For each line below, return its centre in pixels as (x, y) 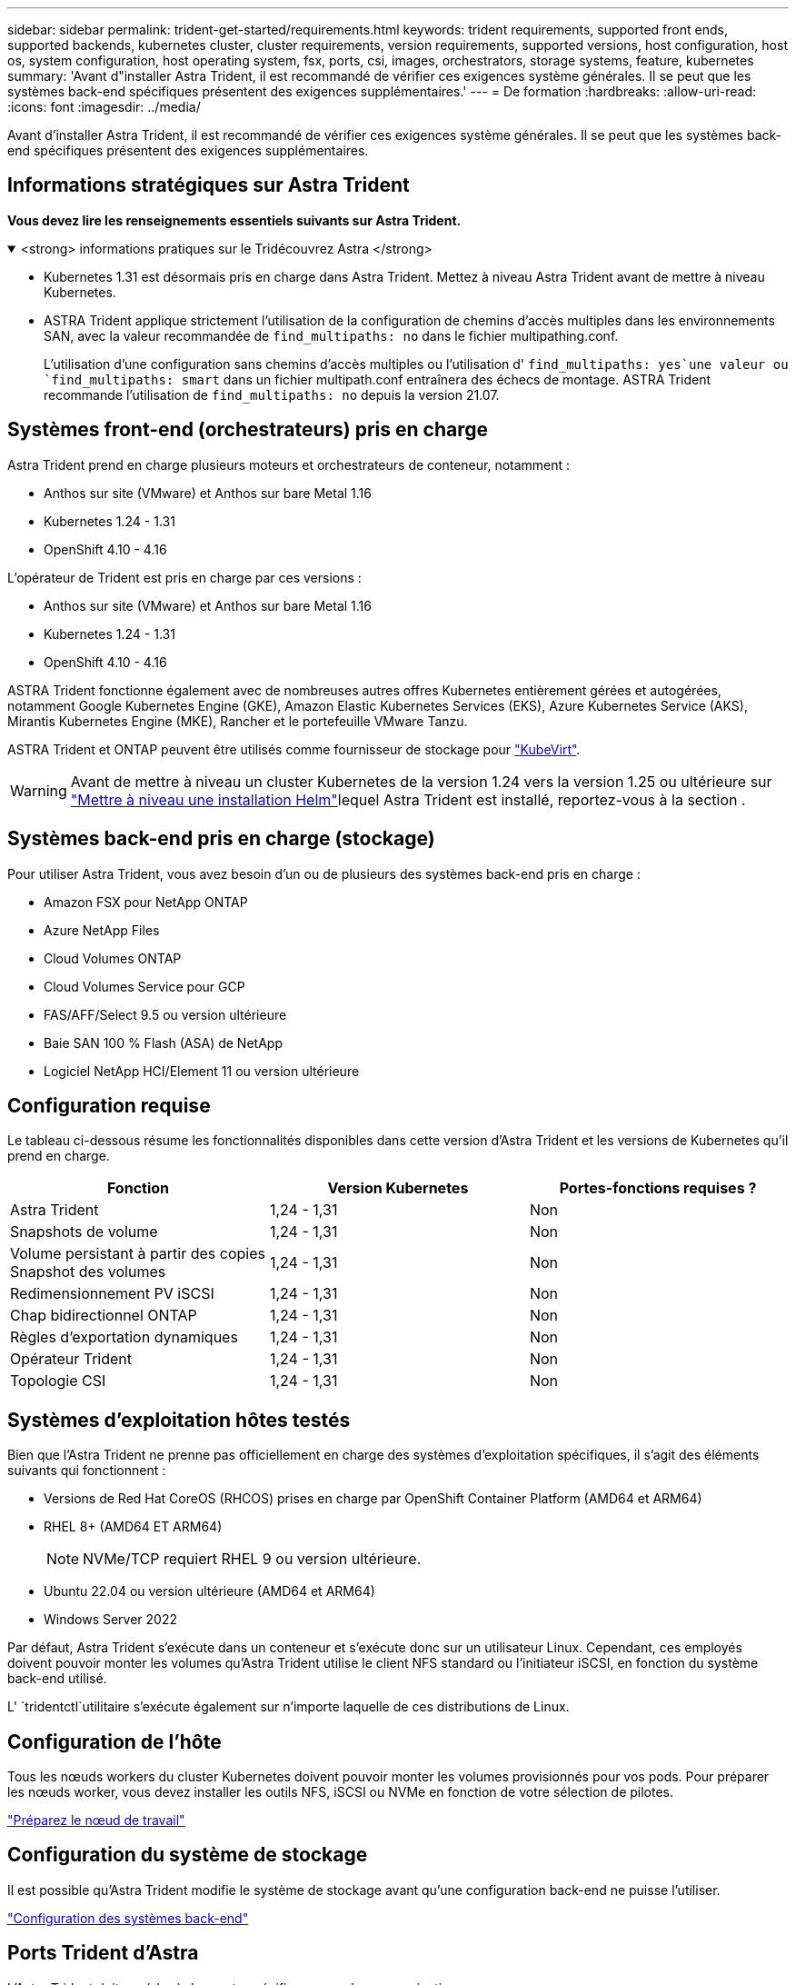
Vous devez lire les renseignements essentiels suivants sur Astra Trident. (234, 220)
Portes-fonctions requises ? (658, 1188)
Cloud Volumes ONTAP (113, 958)
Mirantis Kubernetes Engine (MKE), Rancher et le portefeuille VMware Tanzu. (238, 721)
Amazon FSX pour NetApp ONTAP (146, 902)
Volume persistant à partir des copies (138, 1254)
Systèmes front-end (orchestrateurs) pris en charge (248, 430)
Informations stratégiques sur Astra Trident (209, 185)
